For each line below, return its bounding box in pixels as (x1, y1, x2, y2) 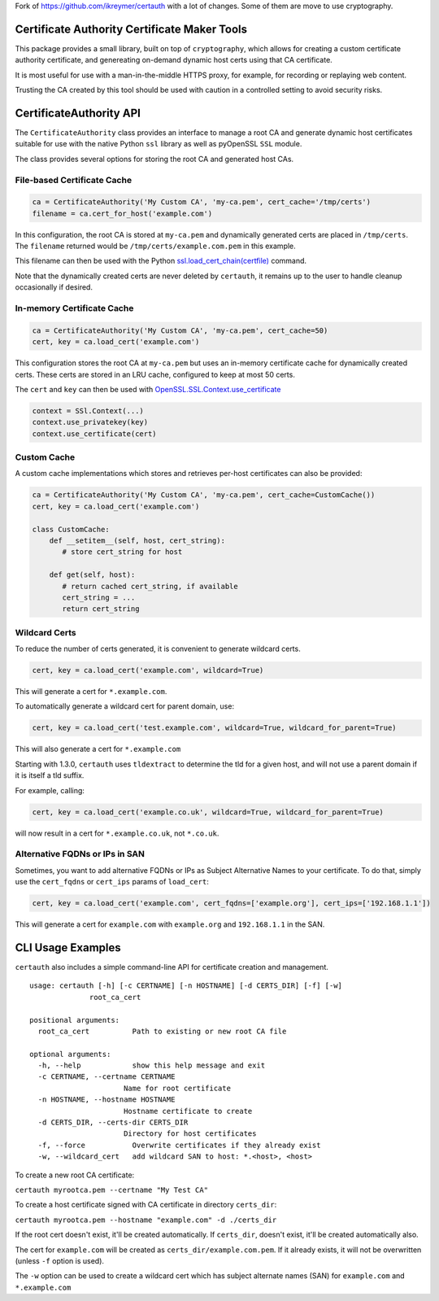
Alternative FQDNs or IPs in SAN (15, 849, 146, 860)
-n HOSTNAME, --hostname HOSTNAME (37, 1095, 176, 1104)
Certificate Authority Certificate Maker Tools (15, 22, 248, 36)
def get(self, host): (49, 570, 136, 579)
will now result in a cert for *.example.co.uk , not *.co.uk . (15, 828, 219, 838)
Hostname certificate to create (123, 1107, 253, 1115)
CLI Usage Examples (15, 941, 121, 954)
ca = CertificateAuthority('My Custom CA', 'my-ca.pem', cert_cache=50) (32, 325, 328, 335)
